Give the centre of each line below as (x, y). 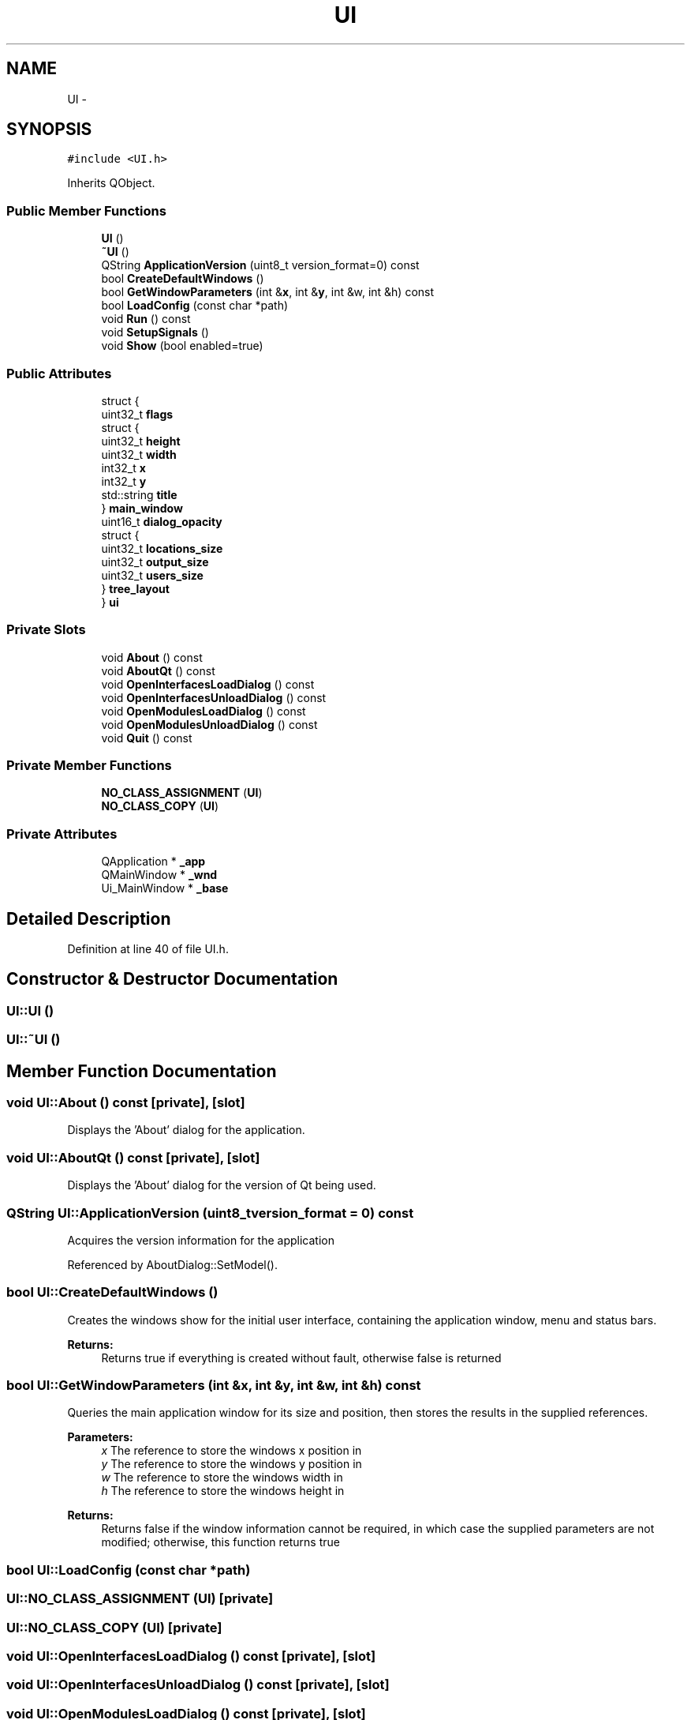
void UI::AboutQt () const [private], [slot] (133, 1157)
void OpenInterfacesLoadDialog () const (208, 684)
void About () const (152, 657)
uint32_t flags (137, 414)
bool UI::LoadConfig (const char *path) (129, 1570)
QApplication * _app (153, 862)
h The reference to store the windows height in (223, 1491)
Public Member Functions (86, 210)
